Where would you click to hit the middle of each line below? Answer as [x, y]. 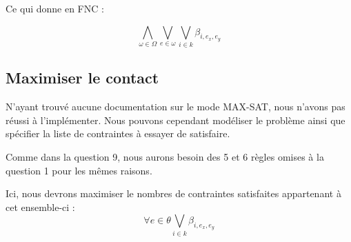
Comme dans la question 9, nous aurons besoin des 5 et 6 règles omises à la [165, 156]
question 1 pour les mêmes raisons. [79, 170]
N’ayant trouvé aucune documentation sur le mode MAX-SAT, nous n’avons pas [175, 107]
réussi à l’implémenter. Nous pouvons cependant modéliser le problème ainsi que [175, 120]
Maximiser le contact [82, 78]
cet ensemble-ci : [40, 206]
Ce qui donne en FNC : [55, 8]
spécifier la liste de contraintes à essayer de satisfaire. [118, 133]
